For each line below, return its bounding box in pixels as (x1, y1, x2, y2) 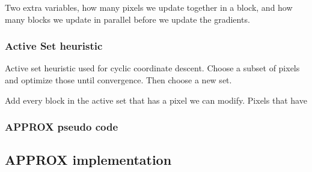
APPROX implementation (5, 150, 172, 169)
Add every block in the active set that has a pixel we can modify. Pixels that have (5, 93, 307, 106)
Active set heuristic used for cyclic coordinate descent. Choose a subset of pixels (5, 62, 300, 74)
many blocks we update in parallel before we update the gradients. (5, 13, 250, 25)
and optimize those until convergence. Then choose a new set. (5, 74, 232, 86)
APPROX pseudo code (5, 119, 118, 134)
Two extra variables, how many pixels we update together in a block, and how (5, 1, 293, 13)
